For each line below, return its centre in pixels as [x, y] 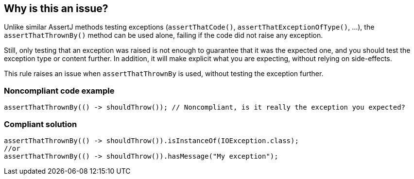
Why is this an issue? [56, 8]
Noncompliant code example [59, 90]
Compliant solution [41, 124]
